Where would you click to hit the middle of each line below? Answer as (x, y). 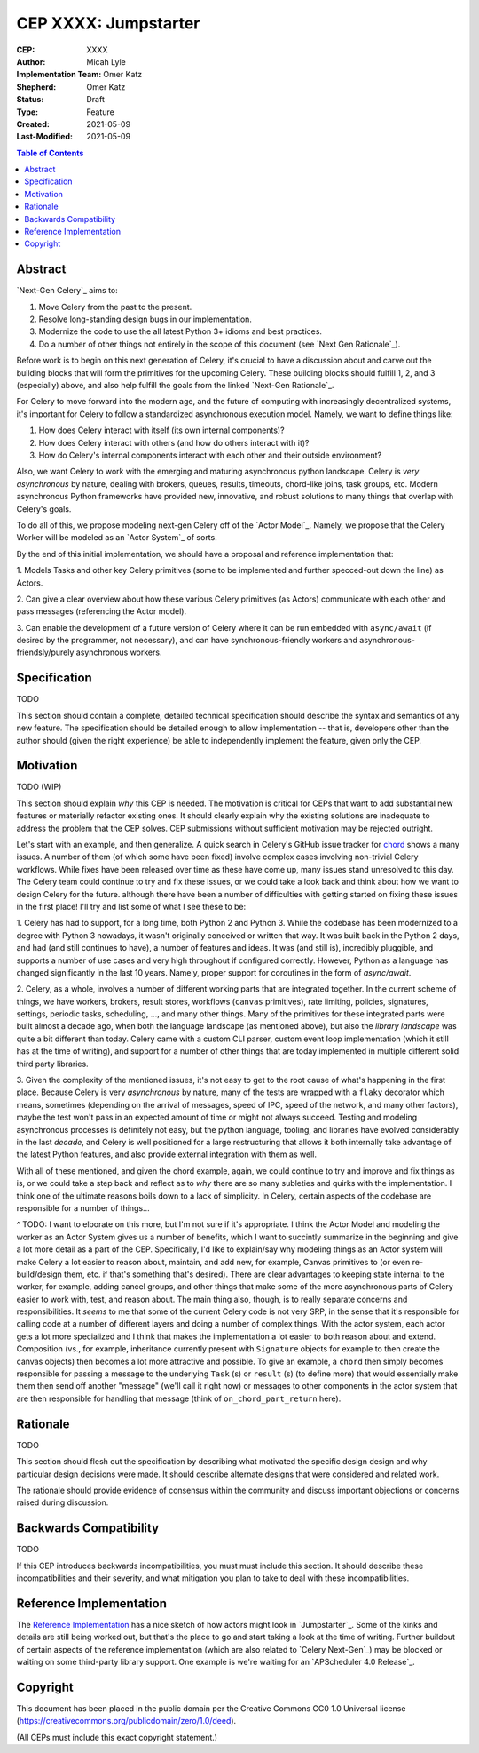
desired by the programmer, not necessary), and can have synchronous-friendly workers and (187, 641)
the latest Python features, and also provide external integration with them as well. (166, 1154)
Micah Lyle (106, 61)
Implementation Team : (59, 75)
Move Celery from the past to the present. (115, 307)
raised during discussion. (63, 1502)
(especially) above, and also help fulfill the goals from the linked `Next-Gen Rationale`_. (175, 386)
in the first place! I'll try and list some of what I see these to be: (131, 906)
